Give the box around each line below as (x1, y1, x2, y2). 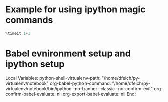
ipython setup (5, 59, 65, 70)
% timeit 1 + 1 (5, 31, 30, 36)
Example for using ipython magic (5, 4, 146, 15)
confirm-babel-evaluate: (5, 91, 56, 97)
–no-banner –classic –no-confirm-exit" (72, 85, 153, 91)
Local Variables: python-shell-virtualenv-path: (5, 75, 101, 81)
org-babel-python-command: (49, 80, 111, 86)
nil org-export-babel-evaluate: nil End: (57, 91, 136, 97)
